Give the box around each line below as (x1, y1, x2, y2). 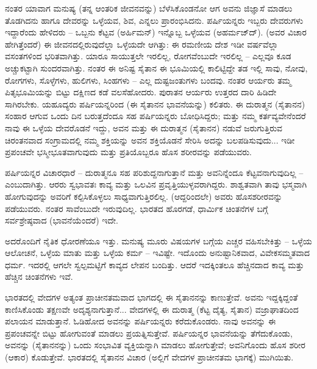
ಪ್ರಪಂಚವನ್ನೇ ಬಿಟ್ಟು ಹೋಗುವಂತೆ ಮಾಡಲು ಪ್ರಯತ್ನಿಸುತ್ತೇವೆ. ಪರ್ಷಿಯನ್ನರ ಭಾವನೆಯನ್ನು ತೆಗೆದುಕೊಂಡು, (5, 326, 293, 339)
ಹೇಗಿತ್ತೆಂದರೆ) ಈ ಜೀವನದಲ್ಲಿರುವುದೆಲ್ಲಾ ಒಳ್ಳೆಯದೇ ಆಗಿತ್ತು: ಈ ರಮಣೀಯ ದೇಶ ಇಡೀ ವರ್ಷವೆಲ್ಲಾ (5, 37, 279, 50)
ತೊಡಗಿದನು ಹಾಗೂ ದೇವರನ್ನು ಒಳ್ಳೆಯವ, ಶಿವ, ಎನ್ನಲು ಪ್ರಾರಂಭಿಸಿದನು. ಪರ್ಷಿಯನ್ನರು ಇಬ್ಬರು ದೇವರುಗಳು (5, 13, 304, 26)
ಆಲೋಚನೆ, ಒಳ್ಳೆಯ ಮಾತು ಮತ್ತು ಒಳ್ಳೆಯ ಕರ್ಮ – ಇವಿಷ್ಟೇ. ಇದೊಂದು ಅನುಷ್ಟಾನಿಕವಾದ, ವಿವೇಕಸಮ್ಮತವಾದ (5, 246, 310, 259)
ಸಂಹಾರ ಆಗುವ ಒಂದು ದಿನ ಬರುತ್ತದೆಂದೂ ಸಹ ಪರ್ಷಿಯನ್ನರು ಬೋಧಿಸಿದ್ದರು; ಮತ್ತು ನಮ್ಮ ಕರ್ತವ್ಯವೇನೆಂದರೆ (5, 109, 306, 122)
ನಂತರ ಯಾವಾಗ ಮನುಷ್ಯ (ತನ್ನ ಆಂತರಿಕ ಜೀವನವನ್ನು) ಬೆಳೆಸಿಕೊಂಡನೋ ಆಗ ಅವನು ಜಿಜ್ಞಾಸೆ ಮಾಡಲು (5, 2, 293, 14)
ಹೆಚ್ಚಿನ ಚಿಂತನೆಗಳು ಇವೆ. (5, 270, 73, 283)
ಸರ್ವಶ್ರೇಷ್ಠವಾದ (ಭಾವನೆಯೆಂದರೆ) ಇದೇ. (5, 214, 118, 227)
